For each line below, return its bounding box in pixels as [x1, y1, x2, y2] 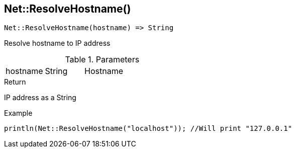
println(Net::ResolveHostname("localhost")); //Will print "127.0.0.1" [4, 124, 292, 133]
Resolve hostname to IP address [4, 39, 111, 48]
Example [4, 109, 33, 118]
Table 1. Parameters [65, 54, 140, 65]
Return [4, 78, 26, 87]
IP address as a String [4, 93, 76, 102]
